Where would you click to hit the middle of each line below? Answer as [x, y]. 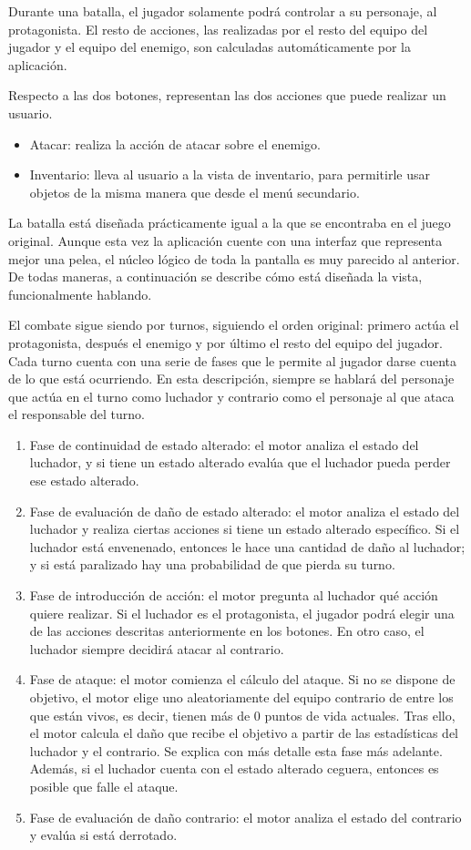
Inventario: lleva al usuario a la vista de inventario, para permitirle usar [230, 174]
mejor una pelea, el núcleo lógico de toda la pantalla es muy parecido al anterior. [234, 258]
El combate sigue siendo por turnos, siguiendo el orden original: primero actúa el [234, 325]
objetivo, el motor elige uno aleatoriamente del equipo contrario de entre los [241, 697]
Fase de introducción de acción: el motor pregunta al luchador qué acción [234, 595]
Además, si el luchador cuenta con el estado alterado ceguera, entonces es [234, 768]
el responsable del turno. [77, 414]
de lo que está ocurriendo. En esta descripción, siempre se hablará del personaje [231, 379]
